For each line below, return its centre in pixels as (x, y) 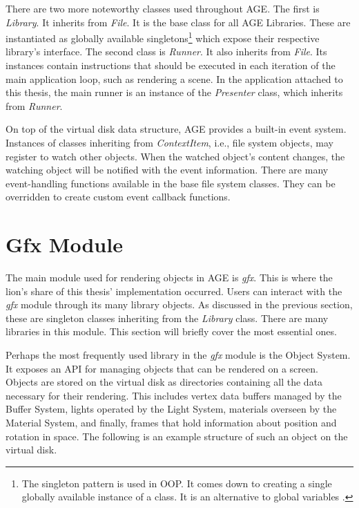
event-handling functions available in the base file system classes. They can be (171, 183)
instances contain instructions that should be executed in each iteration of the (171, 65)
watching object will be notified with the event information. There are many (167, 170)
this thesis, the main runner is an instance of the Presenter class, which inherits (174, 92)
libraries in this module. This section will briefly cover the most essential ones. (171, 331)
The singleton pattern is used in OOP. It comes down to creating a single (177, 483)
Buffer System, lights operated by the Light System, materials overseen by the (171, 409)
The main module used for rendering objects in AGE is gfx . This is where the (169, 277)
